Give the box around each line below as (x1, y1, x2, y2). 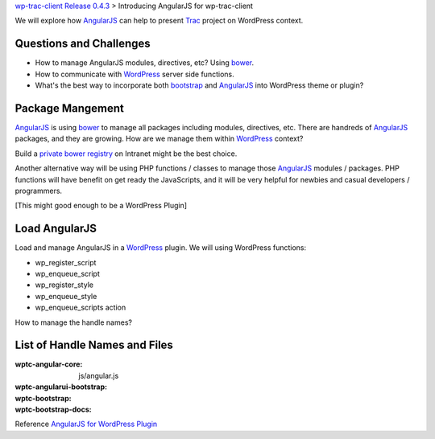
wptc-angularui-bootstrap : (14, 382, 108, 392)
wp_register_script (35, 257, 97, 267)
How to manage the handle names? (14, 318, 133, 327)
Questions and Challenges (14, 37, 151, 51)
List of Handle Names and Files (14, 338, 173, 352)
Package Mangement (14, 101, 125, 115)
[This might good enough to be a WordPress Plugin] (14, 201, 188, 211)
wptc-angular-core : (14, 359, 83, 369)
